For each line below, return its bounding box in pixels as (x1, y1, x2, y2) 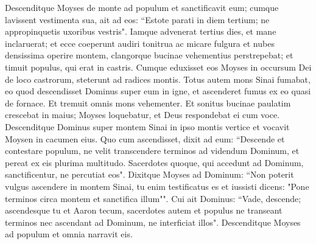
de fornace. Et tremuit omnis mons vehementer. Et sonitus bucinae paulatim (5, 96, 291, 109)
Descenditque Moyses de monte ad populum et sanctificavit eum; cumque (5, 1, 279, 13)
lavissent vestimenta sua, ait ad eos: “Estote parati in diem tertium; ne (5, 13, 270, 26)
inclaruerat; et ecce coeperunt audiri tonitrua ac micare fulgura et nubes (5, 37, 275, 49)
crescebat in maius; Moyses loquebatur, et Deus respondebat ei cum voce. (5, 108, 280, 121)
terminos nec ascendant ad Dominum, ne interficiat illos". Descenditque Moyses (5, 215, 301, 228)
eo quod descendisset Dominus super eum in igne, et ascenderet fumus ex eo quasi (5, 85, 311, 97)
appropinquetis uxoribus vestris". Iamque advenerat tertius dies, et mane (5, 25, 276, 38)
